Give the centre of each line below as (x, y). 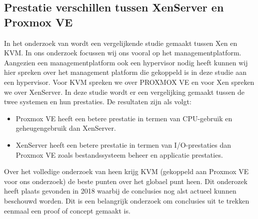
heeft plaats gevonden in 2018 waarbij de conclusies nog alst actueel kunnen (120, 191)
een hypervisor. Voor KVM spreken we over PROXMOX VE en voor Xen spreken (129, 82)
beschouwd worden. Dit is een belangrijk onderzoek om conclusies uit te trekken (127, 200)
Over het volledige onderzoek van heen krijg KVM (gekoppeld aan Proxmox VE (126, 171)
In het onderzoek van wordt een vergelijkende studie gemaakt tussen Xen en (121, 43)
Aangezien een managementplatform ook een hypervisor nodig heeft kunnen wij (126, 62)
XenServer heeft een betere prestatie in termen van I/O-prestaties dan (123, 144)
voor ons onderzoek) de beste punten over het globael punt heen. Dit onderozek (126, 181)
